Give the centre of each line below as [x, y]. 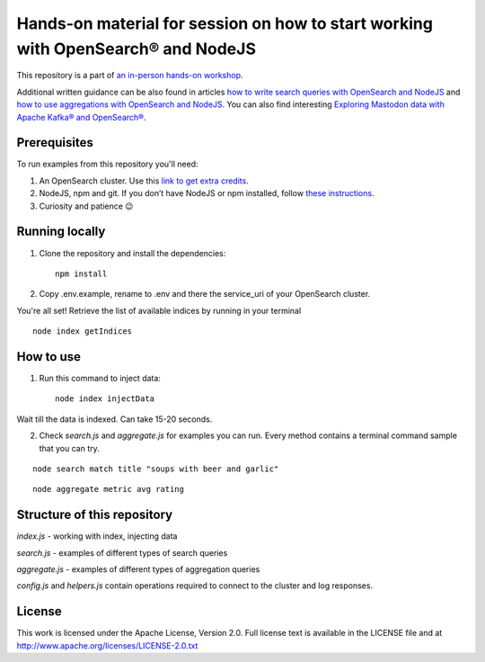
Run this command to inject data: [100, 378]
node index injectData [105, 399]
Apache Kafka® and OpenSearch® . [81, 117]
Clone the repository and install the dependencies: [132, 253]
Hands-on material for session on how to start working [225, 23]
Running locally [61, 232]
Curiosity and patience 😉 [86, 206]
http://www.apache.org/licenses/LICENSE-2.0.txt [107, 645]
